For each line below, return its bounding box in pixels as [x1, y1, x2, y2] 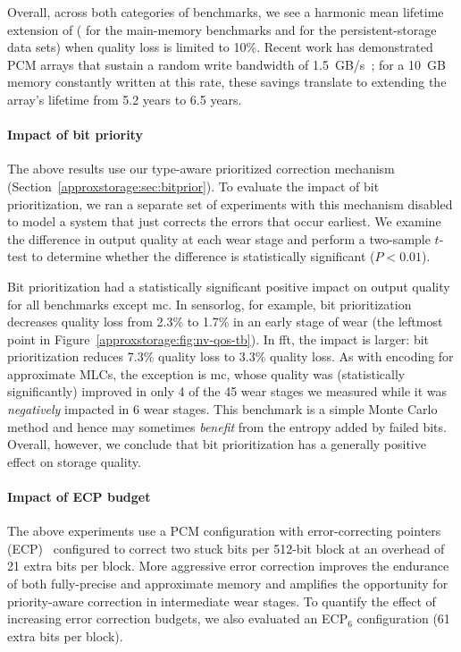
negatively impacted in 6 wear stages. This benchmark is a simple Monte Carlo [7, 400, 438, 419]
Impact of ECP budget [7, 487, 151, 506]
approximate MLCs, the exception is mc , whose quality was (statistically [7, 364, 406, 383]
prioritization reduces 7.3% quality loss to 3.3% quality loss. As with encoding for [7, 347, 454, 366]
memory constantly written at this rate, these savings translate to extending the [7, 72, 447, 91]
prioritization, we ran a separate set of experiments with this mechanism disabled [7, 194, 453, 213]
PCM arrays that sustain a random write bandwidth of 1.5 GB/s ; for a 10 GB [7, 55, 446, 73]
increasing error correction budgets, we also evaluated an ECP [7, 609, 348, 628]
